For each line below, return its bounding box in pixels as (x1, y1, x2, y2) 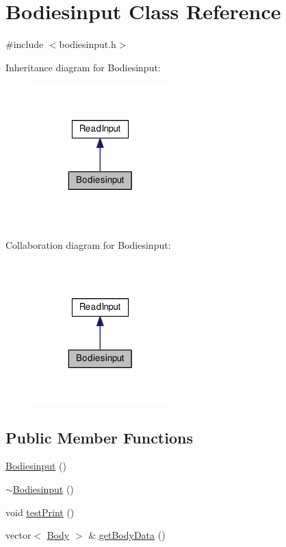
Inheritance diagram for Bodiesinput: (5, 60, 161, 74)
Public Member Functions (5, 426, 193, 448)
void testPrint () (5, 505, 75, 519)
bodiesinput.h (59, 37, 116, 51)
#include (5, 37, 44, 51)
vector (5, 528, 31, 542)
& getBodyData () (88, 528, 166, 542)
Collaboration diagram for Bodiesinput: (5, 238, 171, 252)
